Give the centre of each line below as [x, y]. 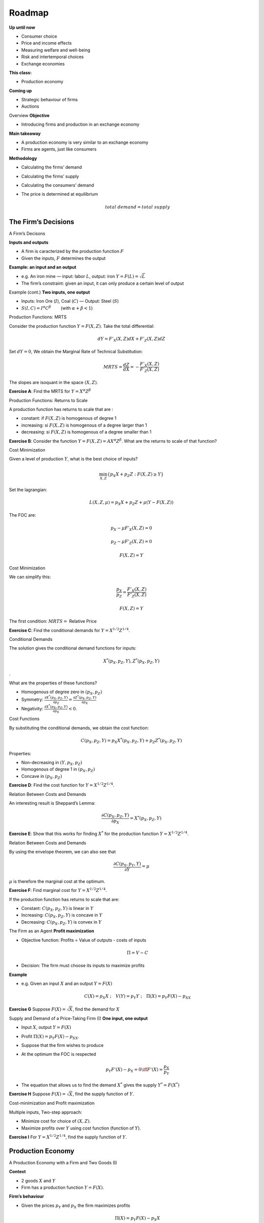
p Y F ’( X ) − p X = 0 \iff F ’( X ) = [134, 1070]
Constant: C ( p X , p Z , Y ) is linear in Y [57, 909]
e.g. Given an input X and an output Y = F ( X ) [67, 983]
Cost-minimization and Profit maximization [52, 1103]
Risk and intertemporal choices [53, 57]
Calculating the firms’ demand [52, 167]
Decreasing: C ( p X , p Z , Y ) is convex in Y [62, 922]
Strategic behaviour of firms [50, 100]
